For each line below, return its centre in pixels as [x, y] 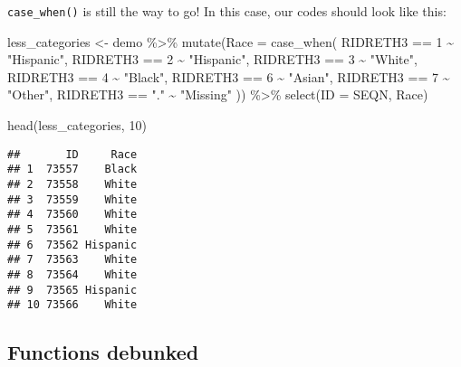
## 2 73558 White [72, 184]
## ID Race [72, 154]
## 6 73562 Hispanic [72, 245]
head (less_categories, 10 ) [77, 125]
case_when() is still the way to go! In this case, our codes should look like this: [227, 11]
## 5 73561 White [72, 229]
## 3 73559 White [72, 199]
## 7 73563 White [72, 260]
